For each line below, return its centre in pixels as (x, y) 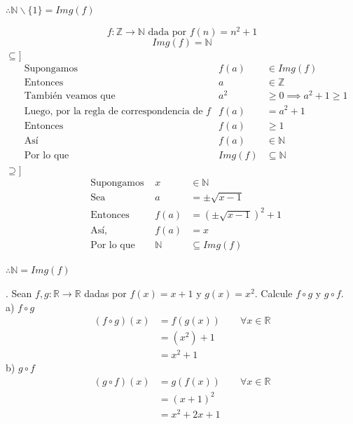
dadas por (105, 293)
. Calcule (274, 293)
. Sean (19, 293)
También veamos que (70, 96)
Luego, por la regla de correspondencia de (113, 111)
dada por (167, 32)
